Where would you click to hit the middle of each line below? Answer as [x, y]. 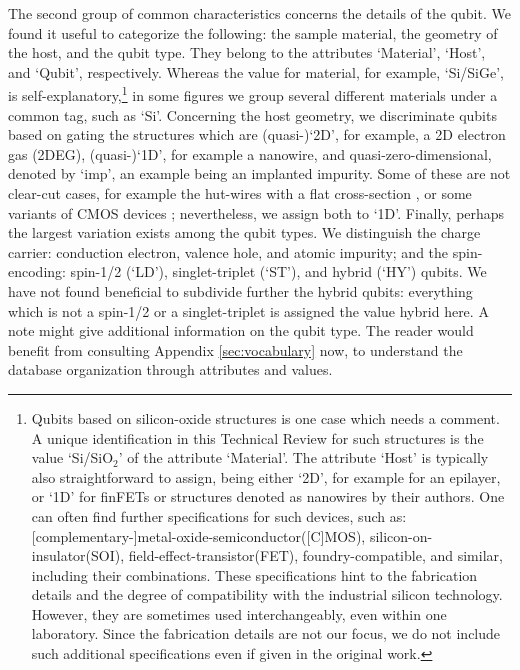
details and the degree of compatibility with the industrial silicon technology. [267, 594]
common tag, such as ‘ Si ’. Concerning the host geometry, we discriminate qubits [252, 114]
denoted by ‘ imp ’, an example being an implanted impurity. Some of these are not [259, 173]
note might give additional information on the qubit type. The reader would [241, 330]
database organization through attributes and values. [170, 369]
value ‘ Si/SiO [72, 457]
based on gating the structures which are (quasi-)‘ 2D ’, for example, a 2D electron [257, 134]
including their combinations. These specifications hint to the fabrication [254, 574]
